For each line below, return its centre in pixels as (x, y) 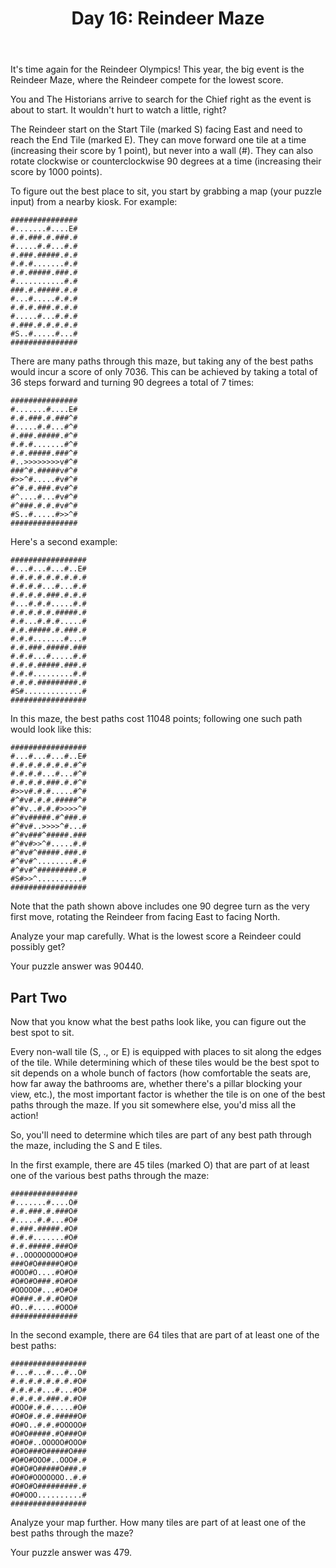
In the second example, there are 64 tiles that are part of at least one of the (165, 1335)
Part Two (39, 997)
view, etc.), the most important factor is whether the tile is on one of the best (168, 1094)
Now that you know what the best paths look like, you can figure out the (158, 1021)
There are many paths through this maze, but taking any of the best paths (162, 361)
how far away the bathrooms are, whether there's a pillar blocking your (156, 1083)
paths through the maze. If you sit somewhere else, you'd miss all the (153, 1105)
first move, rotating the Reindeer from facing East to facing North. (145, 917)
